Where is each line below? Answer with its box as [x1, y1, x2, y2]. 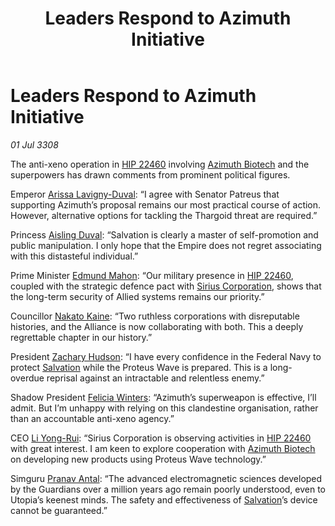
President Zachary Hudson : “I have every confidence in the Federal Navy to [10, 350, 322, 362]
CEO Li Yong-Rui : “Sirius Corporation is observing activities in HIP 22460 [10, 432, 312, 444]
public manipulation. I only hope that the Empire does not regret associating [10, 239, 322, 251]
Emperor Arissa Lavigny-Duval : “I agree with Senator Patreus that [10, 188, 280, 200]
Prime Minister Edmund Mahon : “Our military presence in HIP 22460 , [10, 269, 294, 281]
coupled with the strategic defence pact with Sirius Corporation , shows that [10, 280, 322, 292]
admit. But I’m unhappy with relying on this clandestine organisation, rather [10, 402, 319, 414]
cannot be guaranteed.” [10, 504, 108, 516]
